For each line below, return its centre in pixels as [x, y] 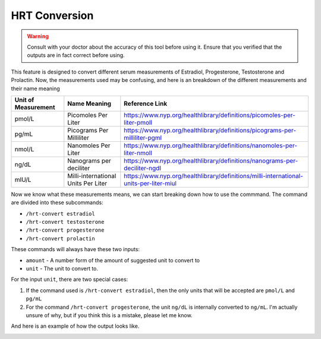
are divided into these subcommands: [57, 202]
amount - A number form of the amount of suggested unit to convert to [113, 260]
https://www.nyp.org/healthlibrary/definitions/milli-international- [213, 176]
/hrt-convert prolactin [60, 238]
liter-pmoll [138, 122]
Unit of [24, 100]
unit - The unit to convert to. [62, 269]
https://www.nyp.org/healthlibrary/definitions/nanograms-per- [211, 160]
